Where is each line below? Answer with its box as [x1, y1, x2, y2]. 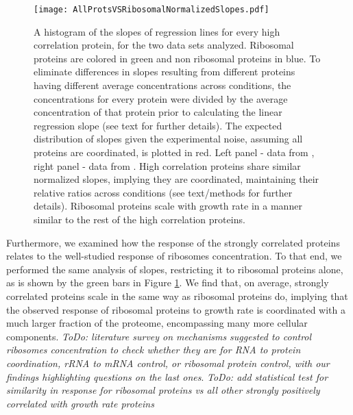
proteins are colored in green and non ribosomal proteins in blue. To [34, 51, 321, 65]
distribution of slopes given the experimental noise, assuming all [34, 131, 303, 146]
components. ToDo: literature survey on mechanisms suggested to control [6, 329, 312, 343]
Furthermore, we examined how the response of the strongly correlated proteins [6, 235, 340, 249]
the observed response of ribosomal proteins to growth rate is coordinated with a [6, 302, 346, 316]
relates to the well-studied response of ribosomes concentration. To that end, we [6, 249, 342, 263]
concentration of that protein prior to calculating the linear [34, 105, 282, 119]
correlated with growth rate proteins [6, 396, 154, 410]
